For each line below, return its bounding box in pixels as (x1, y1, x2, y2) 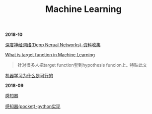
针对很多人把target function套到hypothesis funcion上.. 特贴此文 (17, 62, 148, 68)
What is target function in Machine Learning (5, 52, 95, 58)
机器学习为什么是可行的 (5, 73, 53, 79)
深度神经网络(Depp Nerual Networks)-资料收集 (5, 42, 101, 48)
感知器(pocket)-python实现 (5, 104, 61, 110)
